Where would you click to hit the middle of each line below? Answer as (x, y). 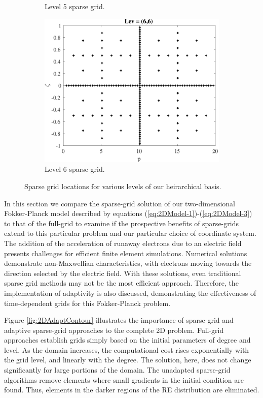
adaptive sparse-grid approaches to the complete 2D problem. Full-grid (114, 330)
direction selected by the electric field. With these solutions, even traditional (123, 273)
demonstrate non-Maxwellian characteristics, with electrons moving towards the (128, 263)
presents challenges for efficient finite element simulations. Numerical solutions (126, 253)
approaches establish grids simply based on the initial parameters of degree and (127, 340)
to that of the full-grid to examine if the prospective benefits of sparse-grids (121, 223)
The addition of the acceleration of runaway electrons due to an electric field (123, 243)
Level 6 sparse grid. (75, 169)
